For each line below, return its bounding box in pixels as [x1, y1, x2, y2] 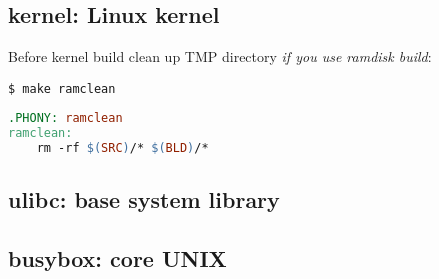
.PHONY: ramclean [8, 111, 123, 126]
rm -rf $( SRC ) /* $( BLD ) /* [36, 141, 209, 156]
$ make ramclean [8, 81, 116, 96]
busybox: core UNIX [8, 243, 227, 274]
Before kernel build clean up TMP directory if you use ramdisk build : [8, 46, 432, 67]
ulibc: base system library [8, 184, 280, 215]
